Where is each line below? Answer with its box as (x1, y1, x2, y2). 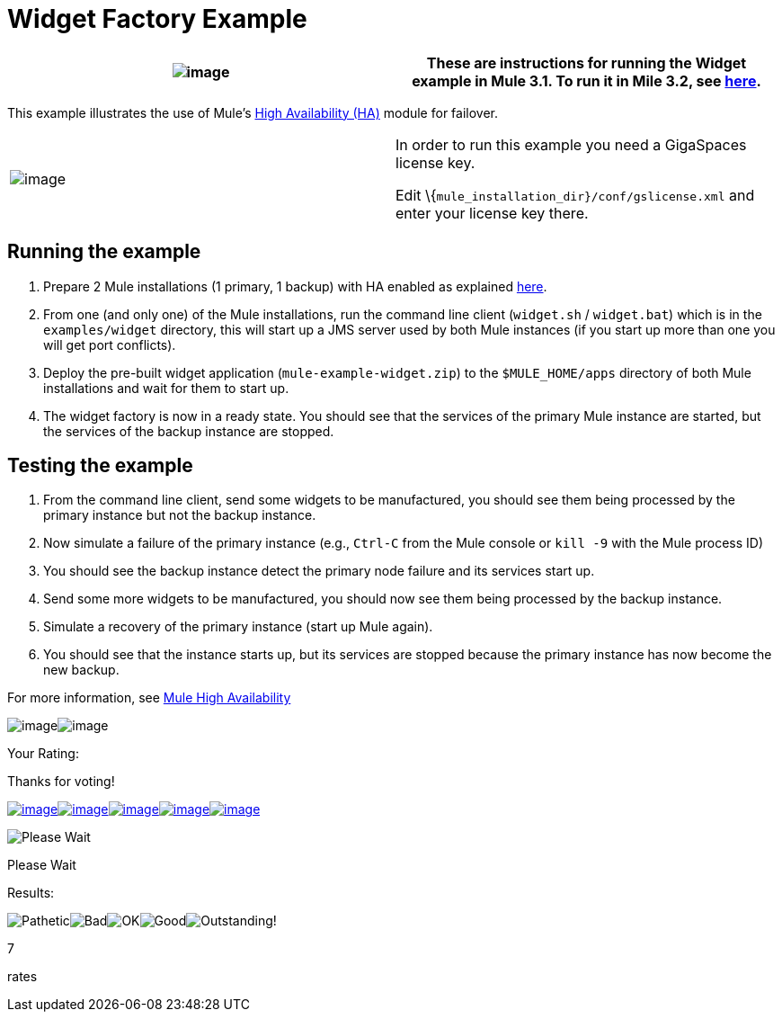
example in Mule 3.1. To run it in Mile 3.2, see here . (412, 71, 761, 90)
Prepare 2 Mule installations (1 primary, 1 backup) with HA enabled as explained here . (43, 278, 547, 294)
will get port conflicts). (43, 336, 176, 353)
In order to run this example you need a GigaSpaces (395, 135, 747, 154)
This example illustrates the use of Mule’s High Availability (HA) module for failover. (7, 104, 499, 121)
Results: (7, 885, 55, 901)
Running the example (7, 240, 201, 264)
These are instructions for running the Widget (426, 53, 747, 72)
